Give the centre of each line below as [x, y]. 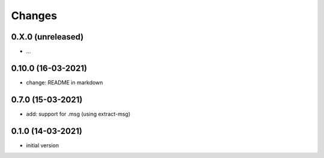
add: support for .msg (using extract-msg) [78, 114]
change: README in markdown [64, 82]
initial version [43, 145]
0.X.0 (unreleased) [47, 37]
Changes [34, 16]
